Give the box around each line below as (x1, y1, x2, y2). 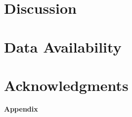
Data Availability (4, 36, 122, 57)
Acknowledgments (4, 75, 129, 95)
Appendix (4, 103, 38, 114)
